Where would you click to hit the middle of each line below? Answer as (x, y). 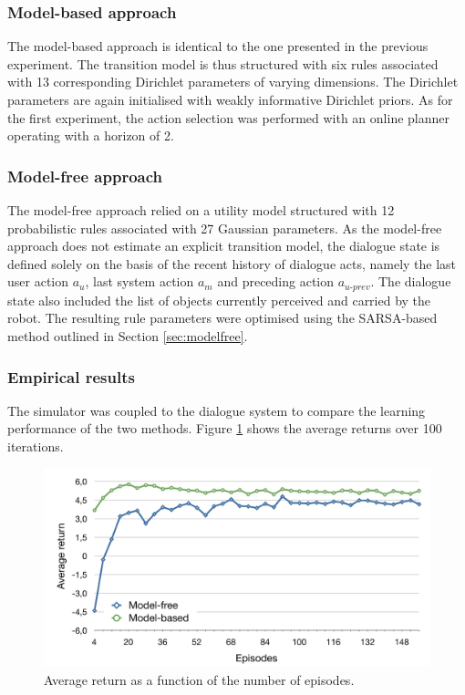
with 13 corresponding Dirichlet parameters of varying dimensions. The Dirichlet (233, 82)
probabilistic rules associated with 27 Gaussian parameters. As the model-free (225, 228)
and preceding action (276, 281)
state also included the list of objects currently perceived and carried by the (219, 300)
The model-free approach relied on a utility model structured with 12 (201, 210)
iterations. (36, 446)
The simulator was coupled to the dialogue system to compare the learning (217, 410)
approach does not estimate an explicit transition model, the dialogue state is (224, 246)
